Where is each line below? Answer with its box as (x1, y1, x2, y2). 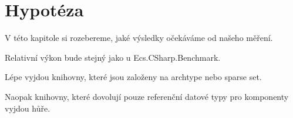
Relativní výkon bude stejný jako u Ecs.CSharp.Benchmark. (5, 51, 221, 63)
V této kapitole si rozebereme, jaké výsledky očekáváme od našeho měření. (5, 32, 273, 44)
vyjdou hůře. (5, 102, 50, 114)
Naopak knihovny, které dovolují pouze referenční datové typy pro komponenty (5, 90, 289, 102)
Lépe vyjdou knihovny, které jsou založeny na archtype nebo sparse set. (5, 71, 262, 83)
